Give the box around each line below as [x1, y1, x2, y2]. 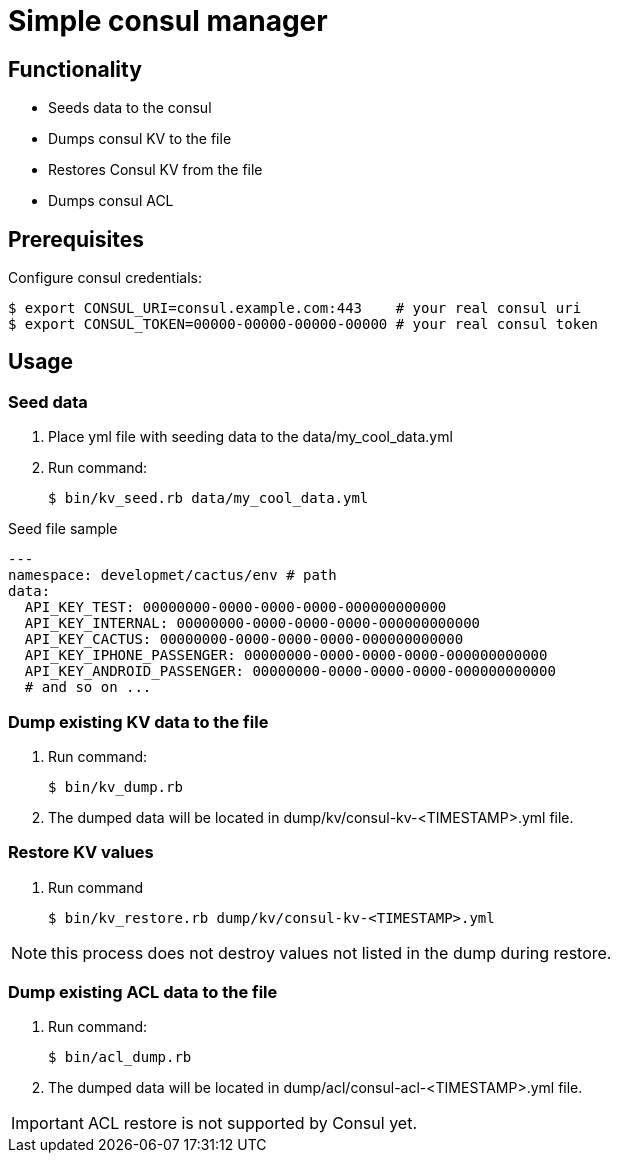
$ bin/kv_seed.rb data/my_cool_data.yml [48, 490, 369, 507]
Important [11, 1113, 84, 1134]
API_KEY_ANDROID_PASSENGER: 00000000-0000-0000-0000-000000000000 [24, 663, 556, 680]
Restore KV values [8, 842, 154, 863]
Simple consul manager [8, 4, 328, 38]
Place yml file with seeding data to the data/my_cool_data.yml [48, 428, 453, 446]
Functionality [8, 56, 142, 82]
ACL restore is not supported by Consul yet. [87, 1113, 417, 1134]
